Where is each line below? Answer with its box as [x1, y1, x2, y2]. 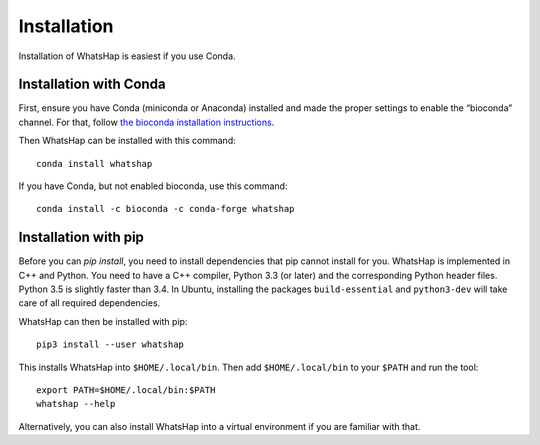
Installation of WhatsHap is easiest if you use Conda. [18, 50, 236, 62]
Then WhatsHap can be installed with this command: [18, 135, 236, 147]
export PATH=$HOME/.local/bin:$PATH [36, 385, 216, 396]
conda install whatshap [36, 158, 153, 169]
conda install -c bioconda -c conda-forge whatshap [36, 203, 295, 215]
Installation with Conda [18, 76, 166, 93]
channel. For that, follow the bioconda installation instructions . [18, 116, 275, 128]
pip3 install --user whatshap [36, 339, 185, 350]
